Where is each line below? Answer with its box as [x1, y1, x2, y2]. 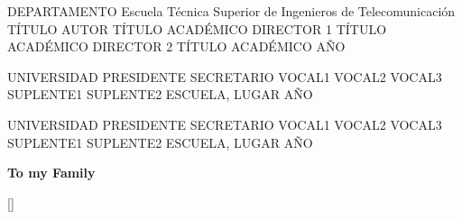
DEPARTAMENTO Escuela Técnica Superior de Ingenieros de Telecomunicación [7, 2, 456, 20]
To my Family [7, 163, 96, 182]
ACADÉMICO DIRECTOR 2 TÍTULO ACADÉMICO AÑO [7, 37, 346, 56]
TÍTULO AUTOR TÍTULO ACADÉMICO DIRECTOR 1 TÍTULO [7, 19, 387, 38]
